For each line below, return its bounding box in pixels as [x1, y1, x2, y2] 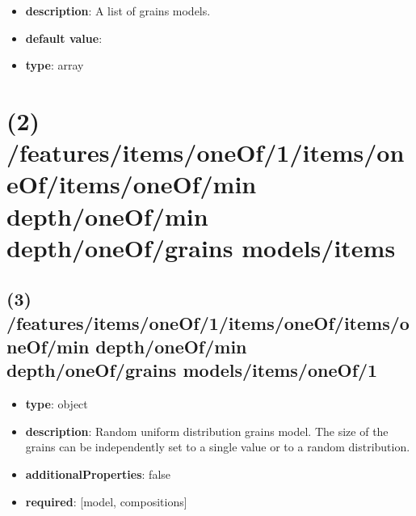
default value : [25, 29, 103, 46]
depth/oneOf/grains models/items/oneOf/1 [6, 357, 378, 383]
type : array [25, 57, 84, 74]
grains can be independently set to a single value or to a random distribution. [25, 438, 410, 455]
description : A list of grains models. [25, 2, 211, 19]
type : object [25, 395, 88, 412]
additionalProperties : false [25, 466, 171, 483]
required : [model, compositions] [25, 493, 187, 510]
